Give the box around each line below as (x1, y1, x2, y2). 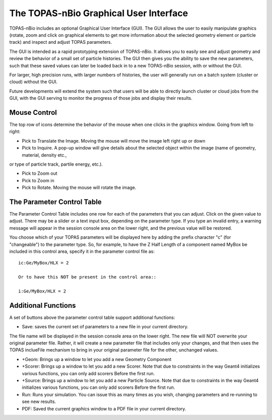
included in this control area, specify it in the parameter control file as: (9, 248, 155, 254)
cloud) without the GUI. (9, 79, 58, 85)
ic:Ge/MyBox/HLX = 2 (18, 260, 69, 266)
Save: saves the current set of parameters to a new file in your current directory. (22, 324, 188, 330)
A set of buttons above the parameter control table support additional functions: (9, 314, 175, 320)
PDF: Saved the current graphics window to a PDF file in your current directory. (22, 405, 186, 411)
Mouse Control (9, 108, 57, 117)
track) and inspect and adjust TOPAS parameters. (9, 39, 112, 45)
